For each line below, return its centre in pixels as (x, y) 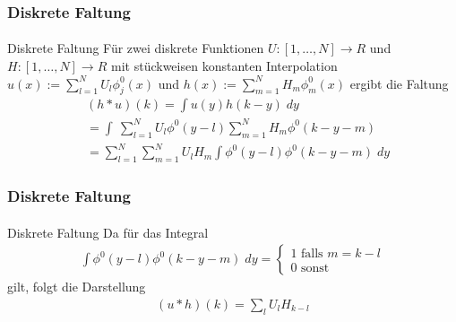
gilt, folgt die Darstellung (77, 287)
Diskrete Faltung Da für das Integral (108, 232)
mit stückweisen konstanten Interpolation (224, 66)
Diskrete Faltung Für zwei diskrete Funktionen (136, 48)
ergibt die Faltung (399, 83)
